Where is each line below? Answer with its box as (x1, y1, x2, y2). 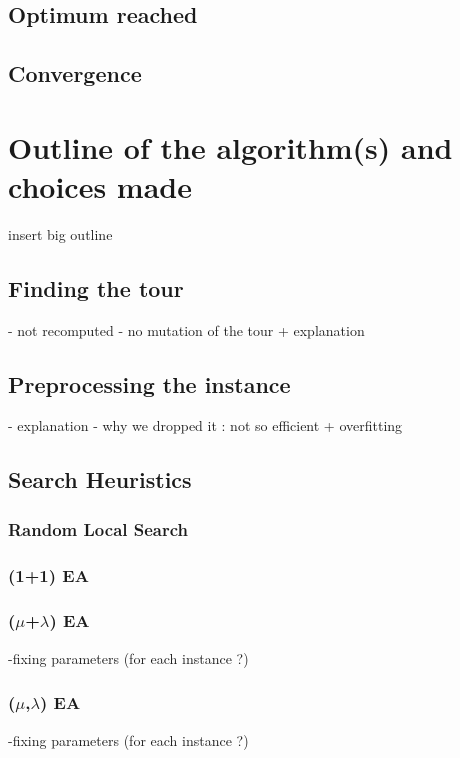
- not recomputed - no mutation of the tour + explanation (8, 319, 365, 340)
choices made (8, 165, 192, 206)
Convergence (8, 58, 142, 89)
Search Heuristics (8, 464, 192, 495)
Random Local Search (8, 516, 189, 541)
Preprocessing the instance (8, 368, 291, 399)
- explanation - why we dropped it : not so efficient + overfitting (8, 415, 403, 436)
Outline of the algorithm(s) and (8, 126, 453, 167)
